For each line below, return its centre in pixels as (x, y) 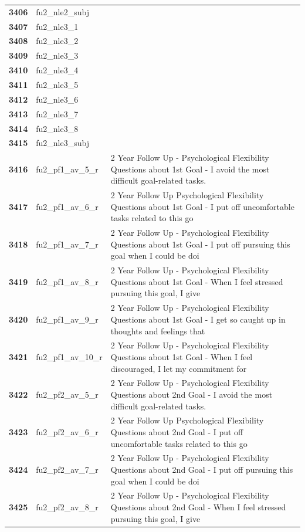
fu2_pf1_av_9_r (67, 319)
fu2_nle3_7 (57, 113)
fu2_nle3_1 (57, 26)
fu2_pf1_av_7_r (67, 244)
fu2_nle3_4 (57, 70)
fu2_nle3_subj (62, 143)
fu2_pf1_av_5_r (67, 169)
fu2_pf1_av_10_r (69, 356)
